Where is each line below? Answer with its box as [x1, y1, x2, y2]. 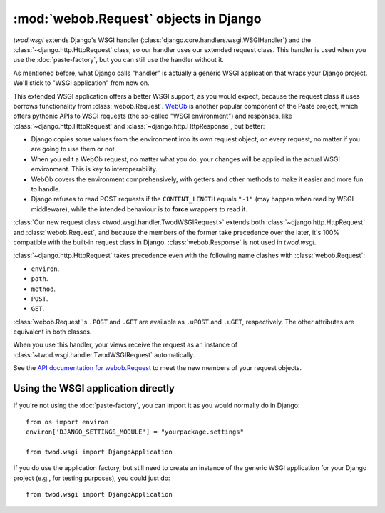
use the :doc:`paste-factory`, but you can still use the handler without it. [13, 56, 225, 64]
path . [31, 274, 48, 283]
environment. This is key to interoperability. [31, 165, 158, 174]
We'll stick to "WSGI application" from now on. [13, 79, 150, 87]
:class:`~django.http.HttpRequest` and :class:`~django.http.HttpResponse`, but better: [13, 121, 265, 130]
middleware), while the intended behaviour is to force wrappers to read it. [31, 204, 247, 214]
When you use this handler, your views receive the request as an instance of [13, 340, 238, 349]
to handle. [31, 185, 61, 194]
